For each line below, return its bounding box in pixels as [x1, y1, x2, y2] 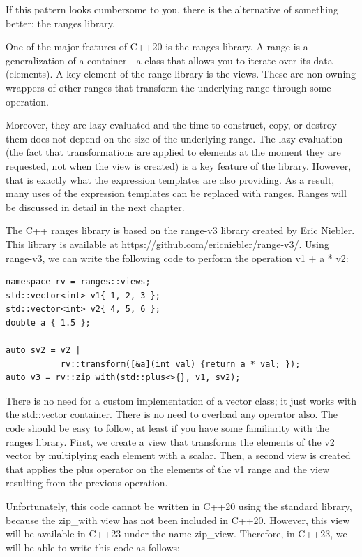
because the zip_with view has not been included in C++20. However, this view [6, 512, 350, 527]
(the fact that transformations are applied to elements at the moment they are [6, 145, 341, 159]
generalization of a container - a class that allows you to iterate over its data [6, 52, 333, 67]
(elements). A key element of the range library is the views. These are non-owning [6, 66, 356, 81]
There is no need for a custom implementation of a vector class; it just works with [6, 393, 357, 407]
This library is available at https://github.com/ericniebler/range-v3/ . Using [6, 236, 329, 251]
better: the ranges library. [6, 15, 115, 30]
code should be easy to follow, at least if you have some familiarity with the [6, 421, 329, 435]
